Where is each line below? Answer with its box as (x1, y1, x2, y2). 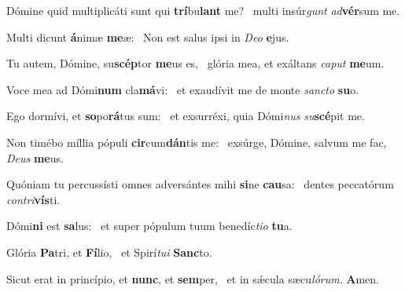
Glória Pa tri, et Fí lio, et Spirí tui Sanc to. (6, 243, 212, 260)
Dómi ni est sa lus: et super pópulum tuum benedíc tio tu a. (6, 217, 293, 234)
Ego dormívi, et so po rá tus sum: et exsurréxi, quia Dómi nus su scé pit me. (6, 108, 365, 124)
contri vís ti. (6, 191, 61, 207)
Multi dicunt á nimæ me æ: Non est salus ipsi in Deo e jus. (6, 28, 289, 45)
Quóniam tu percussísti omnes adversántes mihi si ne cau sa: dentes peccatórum (6, 176, 394, 192)
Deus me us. (6, 149, 64, 166)
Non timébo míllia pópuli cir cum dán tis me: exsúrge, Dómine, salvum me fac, (6, 133, 387, 150)
